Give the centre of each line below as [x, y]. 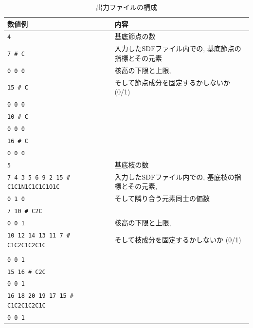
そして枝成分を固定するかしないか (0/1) [178, 239]
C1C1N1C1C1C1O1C [34, 187]
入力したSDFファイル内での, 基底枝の [174, 176]
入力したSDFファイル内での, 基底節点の [178, 48]
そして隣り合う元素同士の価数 [162, 198]
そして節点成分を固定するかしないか [172, 82]
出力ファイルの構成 [126, 7]
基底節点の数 [135, 36]
